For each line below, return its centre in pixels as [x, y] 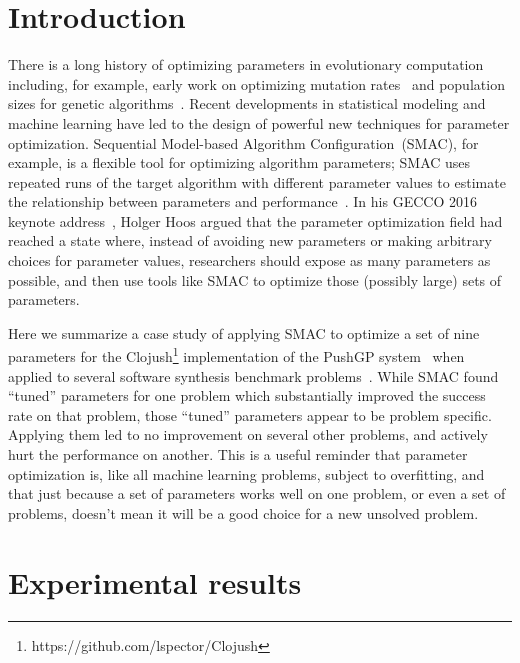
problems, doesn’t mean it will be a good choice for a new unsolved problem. [243, 512]
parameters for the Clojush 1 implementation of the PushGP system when [236, 355]
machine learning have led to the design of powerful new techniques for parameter [259, 122]
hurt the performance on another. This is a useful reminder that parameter [238, 454]
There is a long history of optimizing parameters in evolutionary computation [246, 64]
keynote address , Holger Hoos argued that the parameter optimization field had [255, 220]
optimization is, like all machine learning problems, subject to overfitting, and [246, 473]
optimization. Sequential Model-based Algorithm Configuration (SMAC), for [243, 142]
